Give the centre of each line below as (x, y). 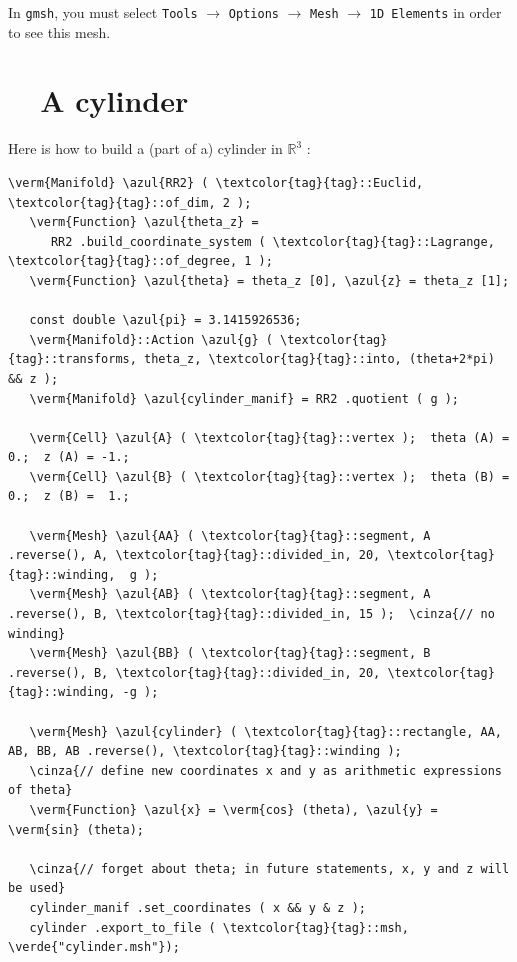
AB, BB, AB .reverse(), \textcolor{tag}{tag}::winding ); (205, 751)
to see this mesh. (59, 31)
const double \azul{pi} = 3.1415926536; (165, 320)
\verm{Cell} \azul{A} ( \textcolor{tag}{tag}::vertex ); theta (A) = (269, 437)
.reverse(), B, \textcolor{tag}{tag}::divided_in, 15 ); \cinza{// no (251, 614)
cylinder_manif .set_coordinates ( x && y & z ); (197, 907)
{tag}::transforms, (72, 359)
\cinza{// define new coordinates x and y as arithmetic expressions (265, 770)
